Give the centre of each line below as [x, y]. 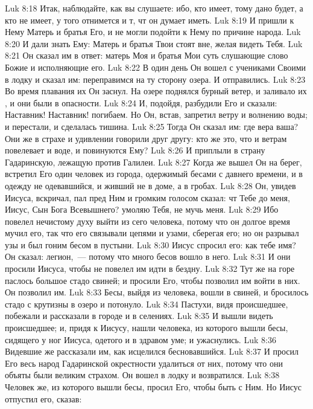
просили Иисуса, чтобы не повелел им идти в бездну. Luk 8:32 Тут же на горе [150, 269]
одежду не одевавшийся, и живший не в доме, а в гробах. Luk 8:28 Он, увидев [150, 185]
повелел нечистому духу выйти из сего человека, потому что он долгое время [147, 221]
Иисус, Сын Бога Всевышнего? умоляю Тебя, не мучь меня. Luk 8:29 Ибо [142, 209]
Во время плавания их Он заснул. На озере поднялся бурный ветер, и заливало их [156, 91]
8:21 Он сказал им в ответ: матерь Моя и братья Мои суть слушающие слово [147, 55]
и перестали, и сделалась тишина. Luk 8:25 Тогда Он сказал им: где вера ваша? [152, 126]
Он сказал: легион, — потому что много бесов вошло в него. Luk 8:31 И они [148, 256]
